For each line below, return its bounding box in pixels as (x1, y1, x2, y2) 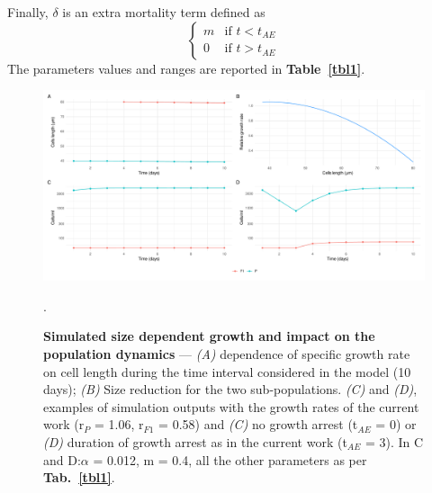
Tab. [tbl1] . (43, 468, 115, 487)
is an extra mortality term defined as (62, 3, 265, 21)
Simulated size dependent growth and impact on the (43, 327, 375, 345)
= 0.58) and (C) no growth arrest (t (158, 415, 358, 434)
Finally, (7, 3, 49, 21)
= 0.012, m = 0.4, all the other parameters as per (93, 450, 367, 469)
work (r (43, 415, 85, 434)
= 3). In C (364, 432, 424, 451)
